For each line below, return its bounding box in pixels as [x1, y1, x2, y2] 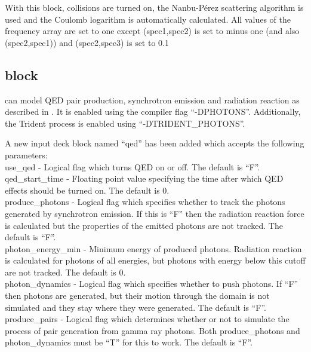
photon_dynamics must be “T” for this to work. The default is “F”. [5, 336, 253, 348]
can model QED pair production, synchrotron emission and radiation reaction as [5, 93, 300, 106]
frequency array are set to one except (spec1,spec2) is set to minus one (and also [5, 25, 300, 37]
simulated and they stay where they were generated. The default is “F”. [5, 301, 267, 313]
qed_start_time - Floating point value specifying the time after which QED [5, 172, 284, 185]
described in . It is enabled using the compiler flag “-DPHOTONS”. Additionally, [5, 105, 301, 118]
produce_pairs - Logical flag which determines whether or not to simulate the [5, 313, 290, 325]
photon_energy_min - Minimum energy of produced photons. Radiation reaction [5, 242, 302, 255]
